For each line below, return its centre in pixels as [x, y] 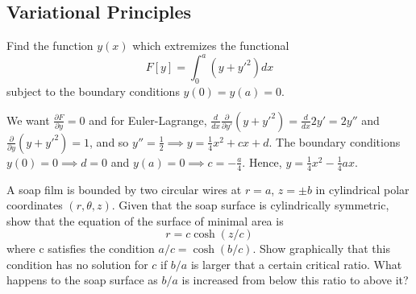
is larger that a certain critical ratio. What [296, 264]
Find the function [50, 46]
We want [28, 120]
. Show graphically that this [321, 248]
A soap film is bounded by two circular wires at [124, 189]
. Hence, [262, 161]
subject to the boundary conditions [93, 91]
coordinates [35, 205]
